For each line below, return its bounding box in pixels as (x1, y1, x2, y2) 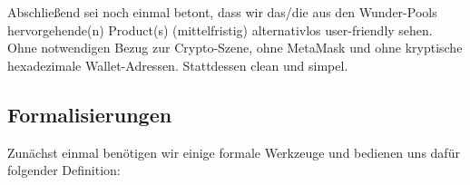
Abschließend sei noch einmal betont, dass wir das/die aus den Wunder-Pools (7, 3, 437, 21)
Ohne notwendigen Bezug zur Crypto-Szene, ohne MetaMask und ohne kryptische (7, 38, 463, 57)
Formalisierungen (7, 100, 172, 128)
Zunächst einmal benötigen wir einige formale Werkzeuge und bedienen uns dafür (7, 142, 460, 161)
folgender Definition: (7, 161, 121, 180)
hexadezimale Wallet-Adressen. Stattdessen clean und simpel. (7, 55, 348, 74)
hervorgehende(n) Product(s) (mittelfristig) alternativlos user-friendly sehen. (7, 20, 433, 39)
